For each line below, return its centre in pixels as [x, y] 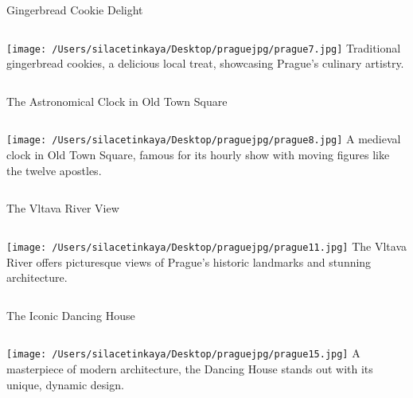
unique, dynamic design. [65, 384]
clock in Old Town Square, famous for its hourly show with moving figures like [198, 155]
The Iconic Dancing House [71, 315]
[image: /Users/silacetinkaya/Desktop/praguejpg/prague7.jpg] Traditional [204, 47]
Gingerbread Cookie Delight [75, 10]
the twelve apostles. [54, 170]
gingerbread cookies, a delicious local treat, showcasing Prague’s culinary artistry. [205, 63]
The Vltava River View [63, 208]
